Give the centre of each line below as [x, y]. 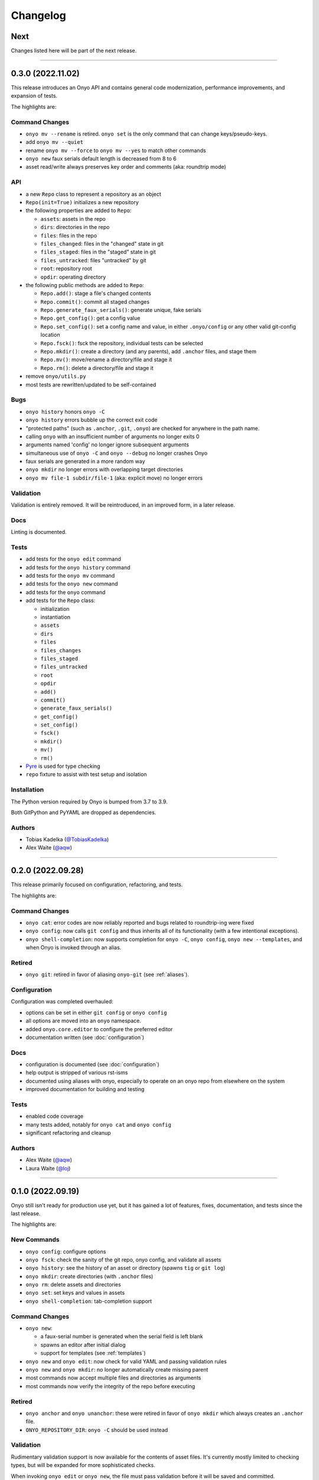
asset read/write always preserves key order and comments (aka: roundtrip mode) [126, 167]
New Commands [35, 1240]
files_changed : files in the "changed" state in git [102, 243]
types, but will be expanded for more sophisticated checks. [83, 1465]
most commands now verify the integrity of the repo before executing [110, 1386]
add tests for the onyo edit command [73, 559]
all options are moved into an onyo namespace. [84, 1021]
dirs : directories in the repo [75, 227]
